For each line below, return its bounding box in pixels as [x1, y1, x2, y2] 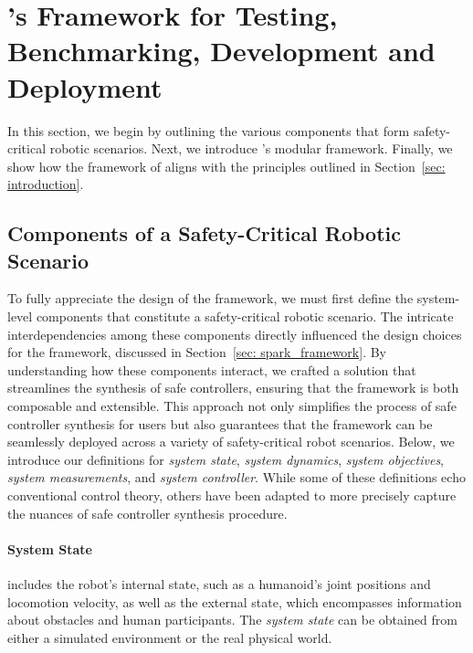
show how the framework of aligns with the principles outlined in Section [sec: [7, 156, 446, 175]
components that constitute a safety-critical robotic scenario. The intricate [36, 307, 454, 326]
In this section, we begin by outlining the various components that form [7, 121, 410, 140]
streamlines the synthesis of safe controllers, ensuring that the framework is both [7, 378, 459, 397]
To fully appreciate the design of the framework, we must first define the [7, 289, 414, 308]
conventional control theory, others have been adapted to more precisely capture [7, 486, 457, 504]
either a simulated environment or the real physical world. [7, 627, 332, 647]
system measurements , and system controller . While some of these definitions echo [7, 468, 466, 487]
